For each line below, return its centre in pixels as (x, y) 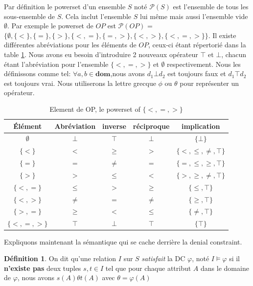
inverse (114, 126)
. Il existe (222, 35)
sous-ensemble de (30, 16)
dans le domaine (225, 268)
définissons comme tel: (37, 73)
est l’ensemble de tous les (211, 6)
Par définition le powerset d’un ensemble (65, 6)
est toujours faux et (197, 73)
